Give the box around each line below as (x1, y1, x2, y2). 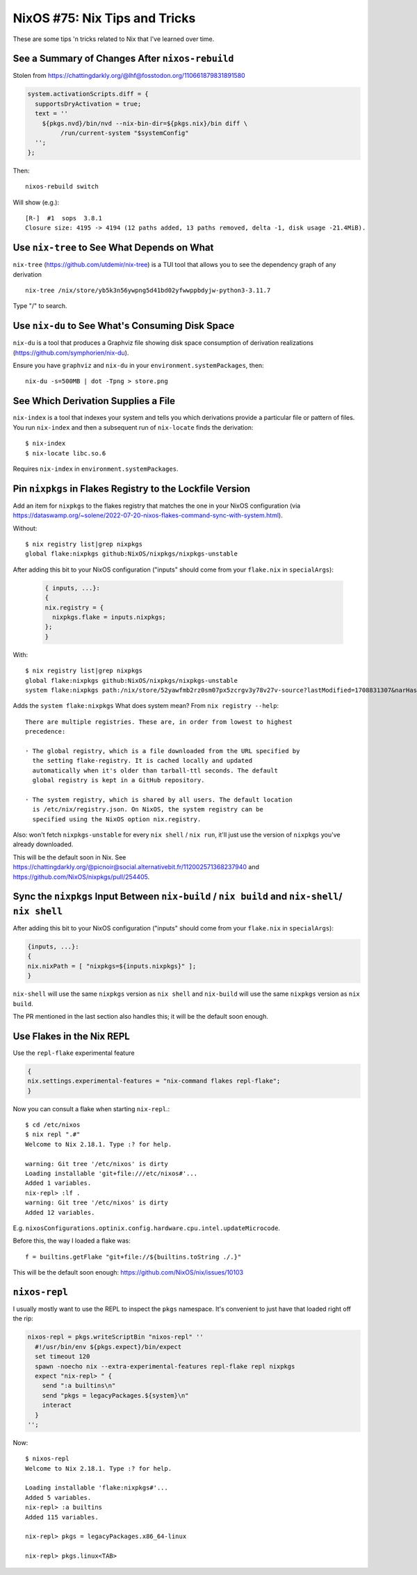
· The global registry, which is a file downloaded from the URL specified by (25, 747, 300, 754)
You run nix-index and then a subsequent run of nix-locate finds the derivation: (13, 423, 254, 431)
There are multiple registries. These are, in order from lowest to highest (25, 718, 293, 726)
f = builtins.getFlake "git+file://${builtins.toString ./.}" (25, 1252, 242, 1261)
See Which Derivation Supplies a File (13, 395, 175, 407)
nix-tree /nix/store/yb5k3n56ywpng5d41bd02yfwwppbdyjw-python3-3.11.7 (25, 286, 271, 295)
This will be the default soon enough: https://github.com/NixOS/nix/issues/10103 (13, 1268, 243, 1277)
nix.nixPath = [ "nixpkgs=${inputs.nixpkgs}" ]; (27, 962, 197, 970)
